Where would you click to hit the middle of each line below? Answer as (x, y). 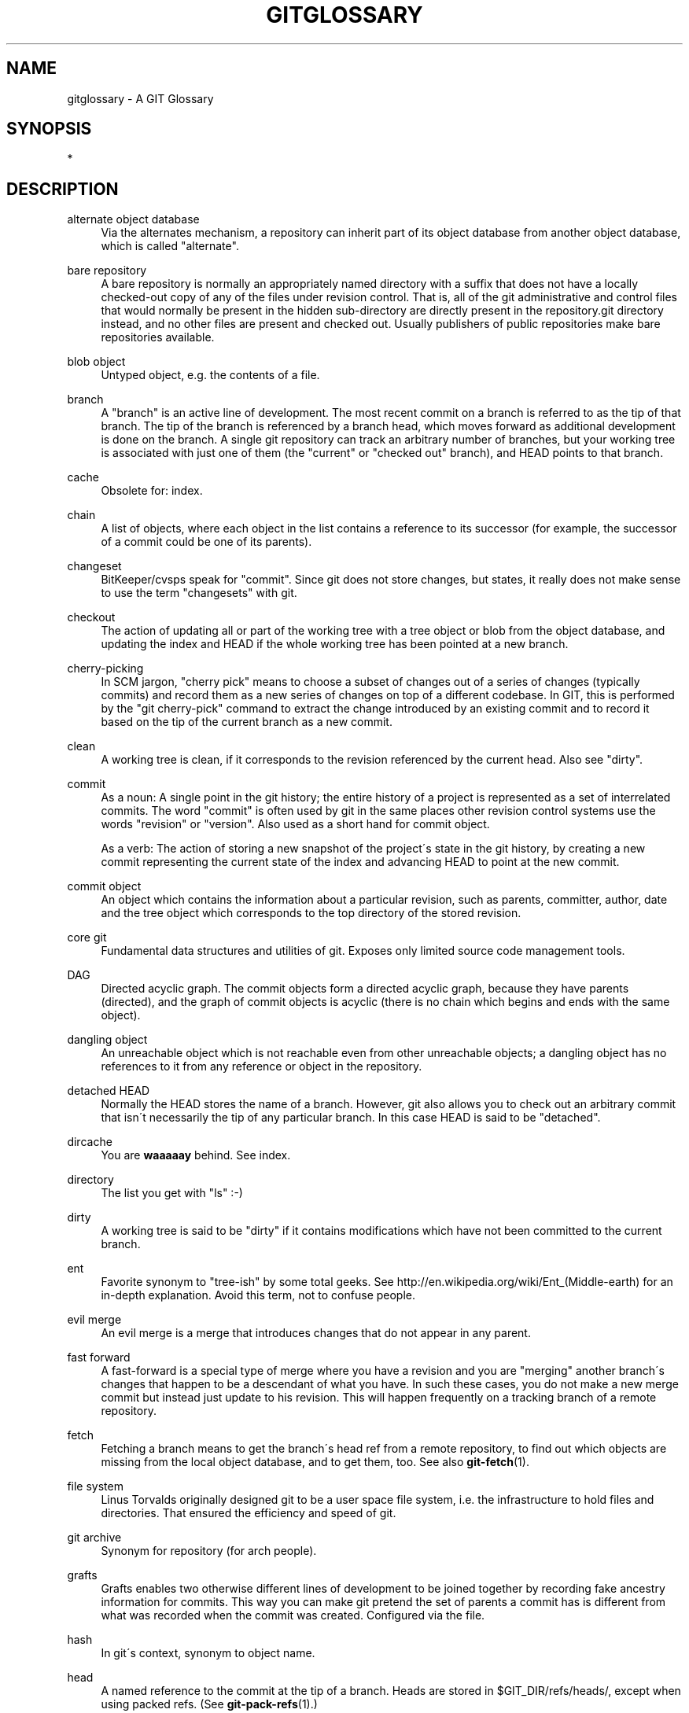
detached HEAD (109, 1091)
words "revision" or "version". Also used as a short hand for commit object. (295, 824)
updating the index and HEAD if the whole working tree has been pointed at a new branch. (335, 644)
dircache (90, 1142)
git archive (94, 1538)
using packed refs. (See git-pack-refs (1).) (209, 1704)
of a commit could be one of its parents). (206, 542)
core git (87, 938)
